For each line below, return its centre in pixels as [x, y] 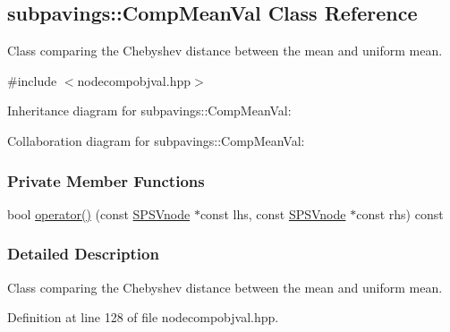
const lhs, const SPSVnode [273, 213]
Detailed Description [83, 254]
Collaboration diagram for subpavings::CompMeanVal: [156, 140]
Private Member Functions [106, 180]
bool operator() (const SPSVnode [99, 213]
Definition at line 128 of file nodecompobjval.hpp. [143, 317]
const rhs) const [400, 213]
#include [32, 80]
